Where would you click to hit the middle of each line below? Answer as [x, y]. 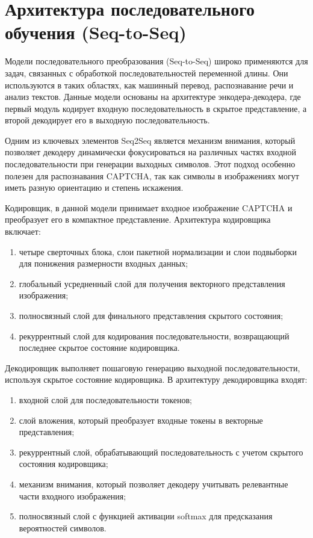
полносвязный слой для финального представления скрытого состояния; [151, 315]
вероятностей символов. [63, 527]
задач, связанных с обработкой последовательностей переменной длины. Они [147, 73]
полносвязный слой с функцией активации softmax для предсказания [146, 516]
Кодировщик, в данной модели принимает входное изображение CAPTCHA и [149, 207]
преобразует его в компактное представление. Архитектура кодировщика [138, 219]
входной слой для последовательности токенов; [105, 399]
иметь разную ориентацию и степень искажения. [94, 187]
